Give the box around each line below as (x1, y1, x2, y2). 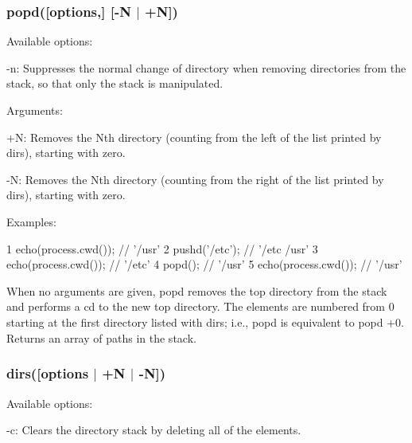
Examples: (6, 214, 56, 230)
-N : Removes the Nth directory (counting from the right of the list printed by (6, 171, 384, 187)
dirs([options (6, 363, 89, 383)
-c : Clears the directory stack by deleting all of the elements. (6, 421, 301, 438)
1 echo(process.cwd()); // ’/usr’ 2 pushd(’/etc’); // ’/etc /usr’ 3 (6, 240, 318, 257)
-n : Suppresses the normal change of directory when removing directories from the (6, 59, 406, 76)
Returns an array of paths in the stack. (6, 329, 196, 346)
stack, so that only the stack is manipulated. (6, 75, 223, 92)
